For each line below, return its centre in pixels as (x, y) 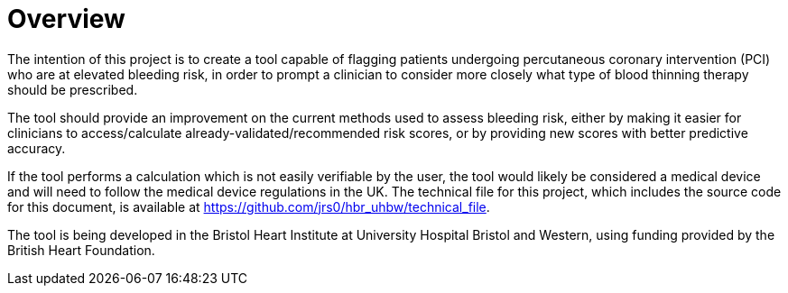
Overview (66, 19)
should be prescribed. (73, 89)
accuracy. (37, 148)
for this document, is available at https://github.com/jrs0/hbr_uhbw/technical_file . (249, 206)
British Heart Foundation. (81, 250)
